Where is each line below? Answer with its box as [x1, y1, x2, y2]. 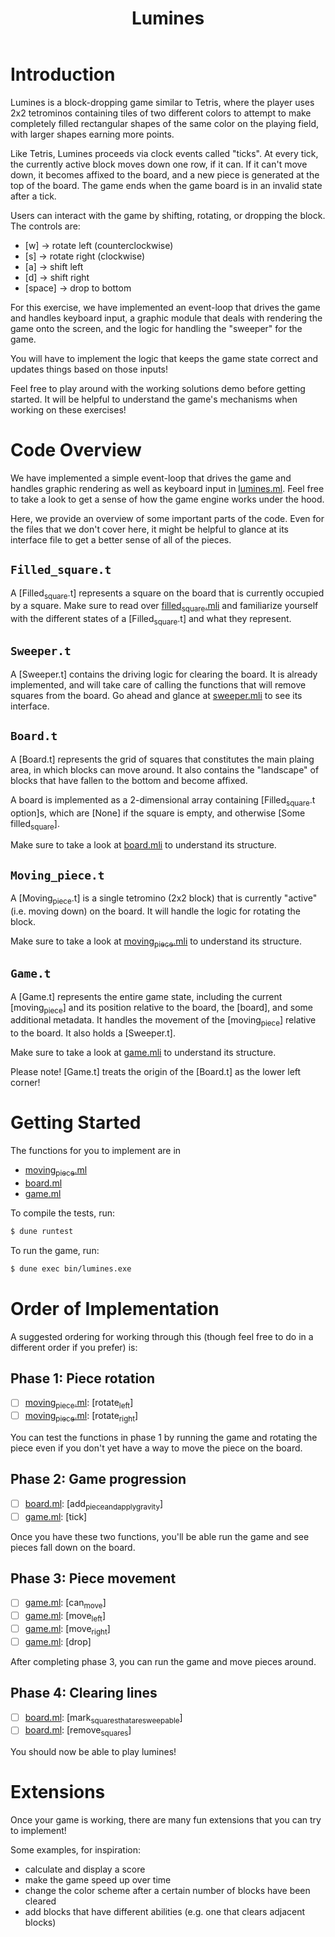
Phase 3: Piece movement [10, 1570, 177, 1587]
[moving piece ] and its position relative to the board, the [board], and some [10, 1001, 313, 1016]
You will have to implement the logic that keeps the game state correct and [10, 352, 319, 364]
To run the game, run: [10, 1244, 100, 1256]
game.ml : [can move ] [24, 1597, 107, 1611]
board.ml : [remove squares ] [24, 1724, 132, 1739]
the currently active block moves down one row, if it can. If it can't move [10, 158, 308, 170]
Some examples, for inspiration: [10, 1844, 142, 1856]
